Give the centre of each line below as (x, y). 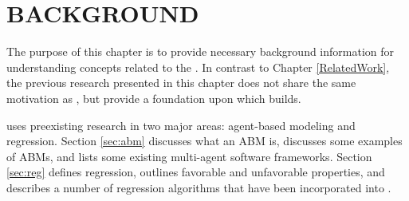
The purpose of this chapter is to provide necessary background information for (201, 51)
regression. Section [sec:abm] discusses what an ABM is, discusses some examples (204, 141)
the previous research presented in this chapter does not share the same (181, 83)
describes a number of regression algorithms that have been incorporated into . (199, 187)
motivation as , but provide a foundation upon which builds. (154, 98)
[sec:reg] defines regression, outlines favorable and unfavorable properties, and (196, 172)
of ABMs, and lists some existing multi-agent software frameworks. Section (189, 156)
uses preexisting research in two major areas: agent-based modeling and (181, 125)
